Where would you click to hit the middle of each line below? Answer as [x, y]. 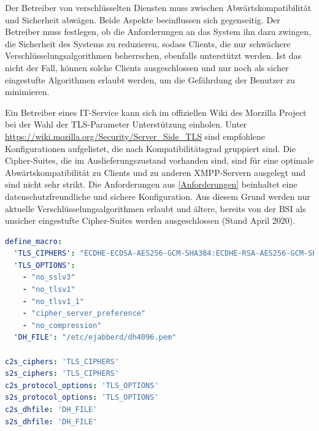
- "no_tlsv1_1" [53, 301]
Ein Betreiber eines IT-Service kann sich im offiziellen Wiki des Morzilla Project [156, 112]
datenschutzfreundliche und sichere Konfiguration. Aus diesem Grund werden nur [158, 196]
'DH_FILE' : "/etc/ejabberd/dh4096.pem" [95, 338]
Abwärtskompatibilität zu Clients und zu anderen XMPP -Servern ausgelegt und [156, 172]
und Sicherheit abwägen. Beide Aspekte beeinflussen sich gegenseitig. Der [143, 19]
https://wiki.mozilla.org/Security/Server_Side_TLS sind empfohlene [135, 136]
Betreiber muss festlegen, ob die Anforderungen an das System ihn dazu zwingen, [158, 32]
